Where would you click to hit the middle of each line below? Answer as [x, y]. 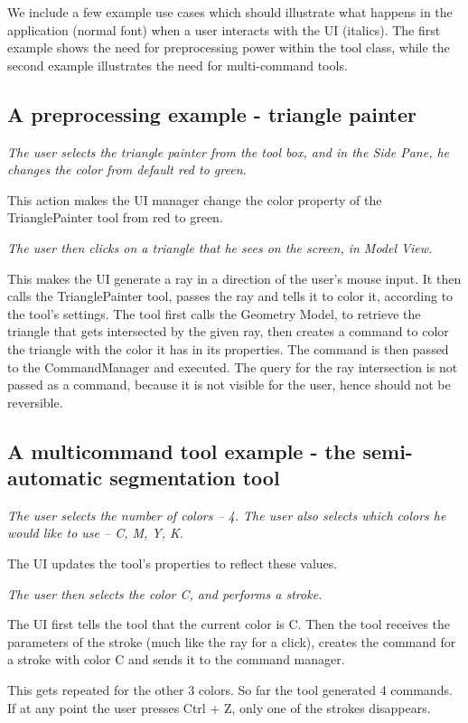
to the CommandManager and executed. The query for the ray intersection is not [233, 366]
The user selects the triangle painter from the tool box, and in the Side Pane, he [229, 151]
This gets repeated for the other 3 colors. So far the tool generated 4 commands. [230, 690]
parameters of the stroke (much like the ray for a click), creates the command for [232, 641]
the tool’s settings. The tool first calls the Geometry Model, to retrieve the [214, 313]
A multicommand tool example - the [182, 451]
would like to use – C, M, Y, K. [96, 533]
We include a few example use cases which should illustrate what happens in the [230, 12]
